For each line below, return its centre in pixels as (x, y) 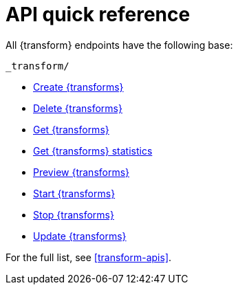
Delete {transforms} (78, 108)
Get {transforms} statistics (93, 150)
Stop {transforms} (74, 214)
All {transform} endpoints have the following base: (119, 45)
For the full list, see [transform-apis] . (89, 257)
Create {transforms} (78, 87)
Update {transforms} (80, 236)
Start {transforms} (74, 193)
